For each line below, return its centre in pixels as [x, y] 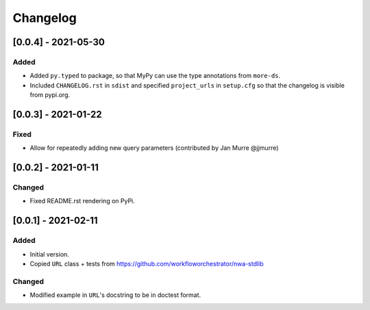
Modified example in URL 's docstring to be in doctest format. [115, 295]
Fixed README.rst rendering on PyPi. [82, 201]
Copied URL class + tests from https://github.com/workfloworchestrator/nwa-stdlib [147, 263]
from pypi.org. [50, 95]
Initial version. [50, 254]
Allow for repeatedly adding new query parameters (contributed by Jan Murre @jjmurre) [154, 148]
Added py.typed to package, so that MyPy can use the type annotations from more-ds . [155, 76]
